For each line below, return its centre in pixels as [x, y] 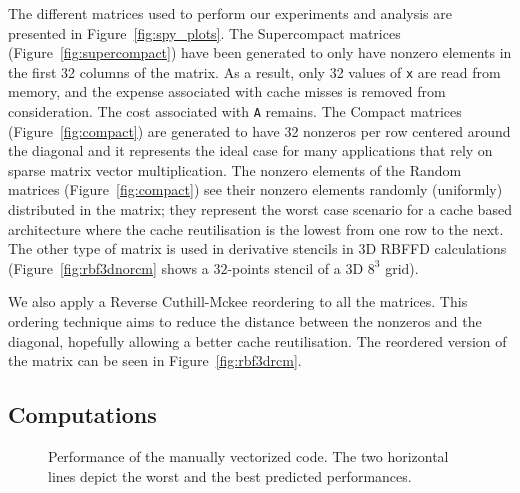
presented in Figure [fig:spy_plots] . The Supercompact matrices [204, 32]
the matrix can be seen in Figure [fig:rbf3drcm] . [155, 360]
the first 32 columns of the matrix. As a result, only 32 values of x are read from [254, 71]
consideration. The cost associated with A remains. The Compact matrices [235, 111]
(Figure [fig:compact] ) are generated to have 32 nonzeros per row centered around [259, 130]
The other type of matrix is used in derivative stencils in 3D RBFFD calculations [257, 248]
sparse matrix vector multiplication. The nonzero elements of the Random [235, 169]
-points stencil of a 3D [295, 267]
